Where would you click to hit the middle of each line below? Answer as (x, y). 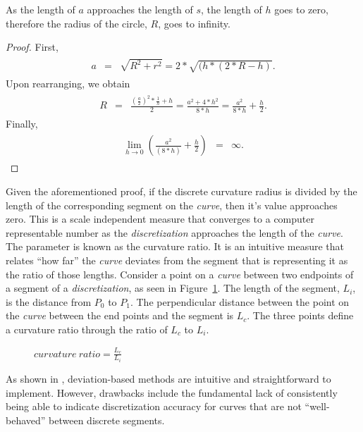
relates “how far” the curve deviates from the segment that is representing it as (177, 260)
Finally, (22, 123)
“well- (317, 406)
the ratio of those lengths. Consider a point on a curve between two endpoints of (180, 274)
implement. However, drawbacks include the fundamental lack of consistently (172, 392)
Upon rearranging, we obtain (68, 83)
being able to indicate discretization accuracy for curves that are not (154, 406)
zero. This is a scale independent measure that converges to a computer (160, 219)
